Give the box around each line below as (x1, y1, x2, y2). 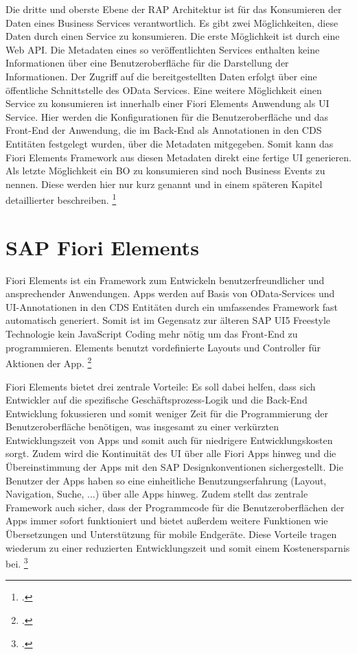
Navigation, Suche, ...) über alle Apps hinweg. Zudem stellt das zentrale (5, 487, 308, 501)
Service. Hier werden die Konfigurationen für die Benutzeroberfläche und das (5, 109, 328, 124)
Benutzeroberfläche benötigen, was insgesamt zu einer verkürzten (5, 419, 279, 434)
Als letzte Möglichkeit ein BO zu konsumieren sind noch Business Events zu (5, 163, 325, 178)
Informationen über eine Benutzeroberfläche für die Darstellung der (5, 56, 289, 70)
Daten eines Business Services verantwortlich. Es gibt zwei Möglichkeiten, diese (5, 15, 338, 30)
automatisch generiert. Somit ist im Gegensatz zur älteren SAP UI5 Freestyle (5, 313, 331, 327)
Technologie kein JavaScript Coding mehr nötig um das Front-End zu (5, 327, 298, 341)
